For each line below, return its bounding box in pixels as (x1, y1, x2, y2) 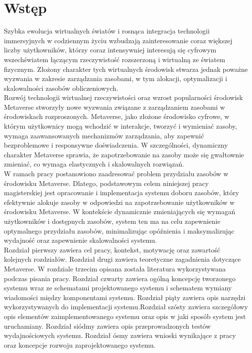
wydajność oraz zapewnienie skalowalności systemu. (4, 235, 157, 245)
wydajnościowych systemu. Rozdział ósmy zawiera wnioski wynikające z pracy (4, 330, 236, 340)
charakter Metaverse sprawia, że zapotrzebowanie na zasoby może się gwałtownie (4, 149, 244, 159)
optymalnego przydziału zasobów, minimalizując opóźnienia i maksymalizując (4, 225, 235, 235)
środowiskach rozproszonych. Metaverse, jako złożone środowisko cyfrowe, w (4, 111, 230, 121)
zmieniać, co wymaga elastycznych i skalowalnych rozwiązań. (4, 159, 184, 169)
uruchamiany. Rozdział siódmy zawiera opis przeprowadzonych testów (4, 320, 211, 331)
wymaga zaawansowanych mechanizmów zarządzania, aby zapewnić (4, 130, 204, 140)
